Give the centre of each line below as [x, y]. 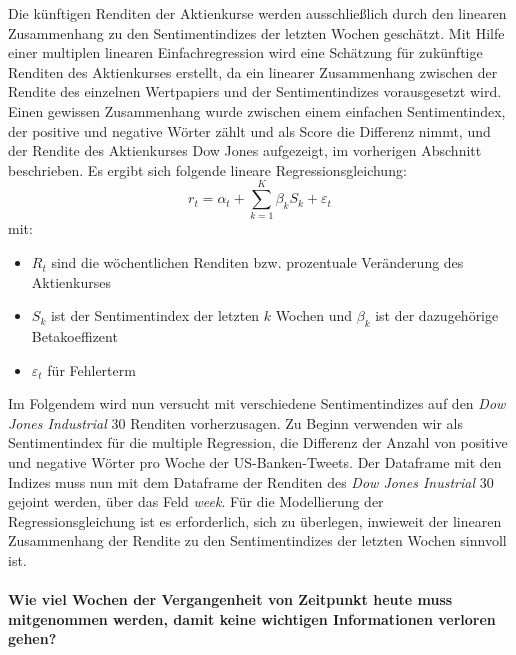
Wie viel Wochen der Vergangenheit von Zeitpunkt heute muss [230, 599]
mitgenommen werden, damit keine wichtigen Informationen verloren [252, 618]
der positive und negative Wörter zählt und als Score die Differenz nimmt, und [249, 130]
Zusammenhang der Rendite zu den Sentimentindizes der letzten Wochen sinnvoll [257, 540]
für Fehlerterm [91, 369]
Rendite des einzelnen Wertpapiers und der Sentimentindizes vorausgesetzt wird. [255, 91]
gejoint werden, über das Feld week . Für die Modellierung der [196, 501]
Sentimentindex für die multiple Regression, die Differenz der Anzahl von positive [258, 442]
